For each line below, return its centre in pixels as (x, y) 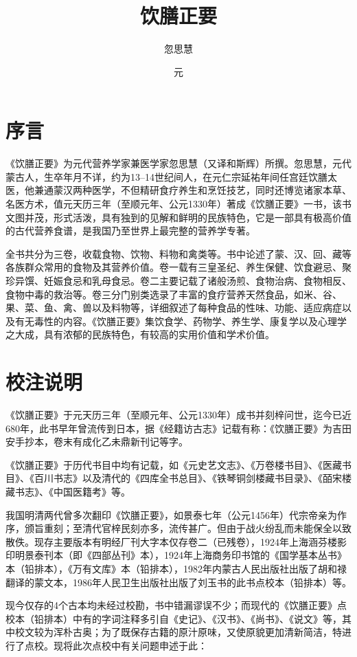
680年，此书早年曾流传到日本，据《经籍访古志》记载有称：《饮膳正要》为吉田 (178, 428)
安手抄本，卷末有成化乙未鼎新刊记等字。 (97, 442)
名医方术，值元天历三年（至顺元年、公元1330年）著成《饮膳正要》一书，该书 (178, 204)
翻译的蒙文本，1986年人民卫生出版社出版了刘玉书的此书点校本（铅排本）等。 (178, 582)
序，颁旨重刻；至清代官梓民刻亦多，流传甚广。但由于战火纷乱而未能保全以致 (178, 528)
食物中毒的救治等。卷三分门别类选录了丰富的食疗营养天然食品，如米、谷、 (174, 294)
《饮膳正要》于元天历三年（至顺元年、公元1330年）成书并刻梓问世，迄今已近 (178, 415)
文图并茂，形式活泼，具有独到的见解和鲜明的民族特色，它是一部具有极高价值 (178, 217)
